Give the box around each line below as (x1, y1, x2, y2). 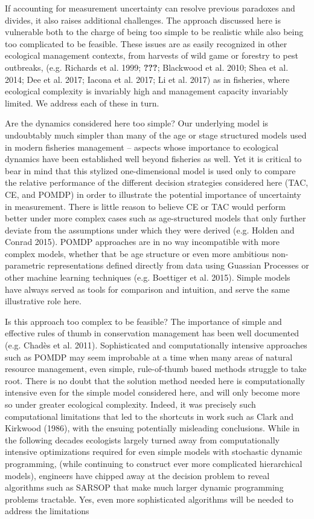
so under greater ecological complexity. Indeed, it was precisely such (5, 398, 256, 410)
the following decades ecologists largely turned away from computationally (5, 433, 280, 446)
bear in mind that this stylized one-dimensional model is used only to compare (5, 164, 296, 177)
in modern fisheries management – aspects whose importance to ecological (5, 140, 279, 153)
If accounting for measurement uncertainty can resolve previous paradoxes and (5, 2, 295, 14)
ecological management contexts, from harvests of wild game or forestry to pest (5, 49, 298, 62)
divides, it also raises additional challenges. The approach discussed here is (5, 13, 281, 26)
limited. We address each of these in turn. (5, 96, 159, 109)
